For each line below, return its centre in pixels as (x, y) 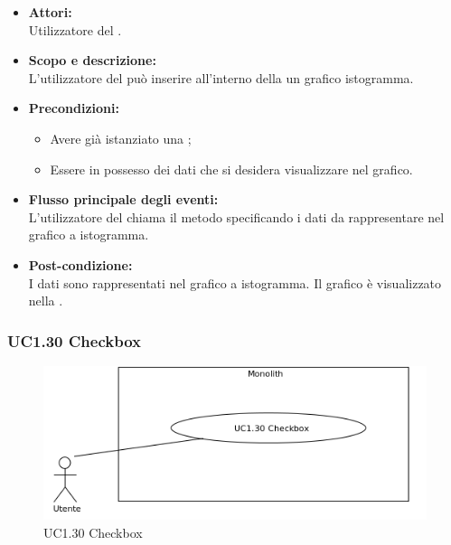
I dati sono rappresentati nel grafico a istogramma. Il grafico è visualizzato (235, 282)
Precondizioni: (74, 108)
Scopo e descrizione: (92, 60)
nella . (46, 301)
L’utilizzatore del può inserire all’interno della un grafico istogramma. (221, 77)
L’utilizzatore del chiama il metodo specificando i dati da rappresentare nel (236, 216)
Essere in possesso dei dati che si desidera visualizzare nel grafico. (231, 169)
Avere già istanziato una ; (121, 138)
